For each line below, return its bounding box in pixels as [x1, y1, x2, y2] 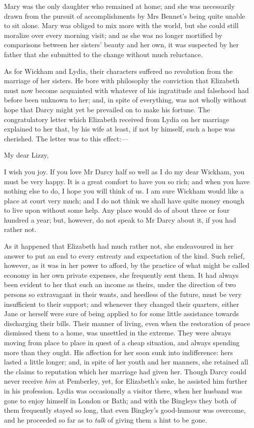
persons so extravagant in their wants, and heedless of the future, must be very [4, 289, 242, 299]
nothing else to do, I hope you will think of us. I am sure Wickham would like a [4, 186, 244, 196]
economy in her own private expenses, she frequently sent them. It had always [4, 269, 239, 280]
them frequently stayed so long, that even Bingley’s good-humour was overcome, [4, 405, 246, 415]
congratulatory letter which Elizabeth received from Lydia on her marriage [4, 114, 229, 124]
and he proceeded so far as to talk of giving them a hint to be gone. [4, 414, 207, 425]
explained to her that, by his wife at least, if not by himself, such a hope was [4, 124, 235, 134]
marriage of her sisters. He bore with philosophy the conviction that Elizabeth [4, 75, 240, 86]
